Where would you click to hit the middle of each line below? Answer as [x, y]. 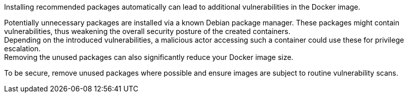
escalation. [22, 48]
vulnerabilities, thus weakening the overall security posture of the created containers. [147, 31]
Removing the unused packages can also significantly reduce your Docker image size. [149, 57]
